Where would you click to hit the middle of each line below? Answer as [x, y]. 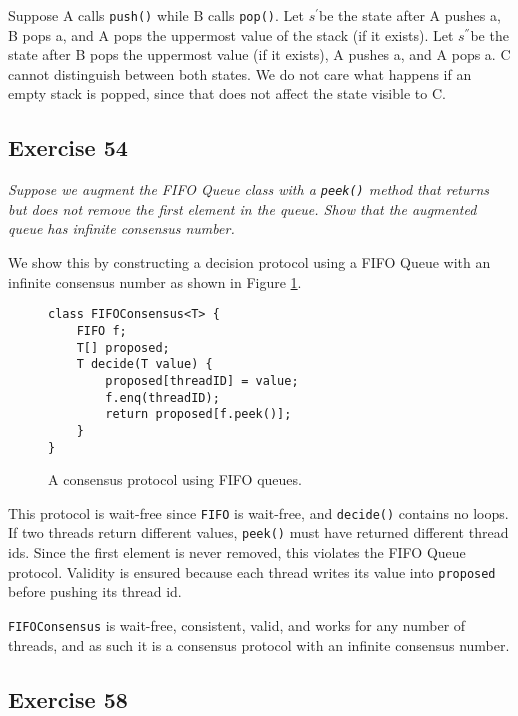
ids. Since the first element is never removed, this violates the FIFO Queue [237, 552]
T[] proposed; [123, 347]
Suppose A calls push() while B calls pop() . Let [156, 15]
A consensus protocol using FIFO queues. [175, 479]
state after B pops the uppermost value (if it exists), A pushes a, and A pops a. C [259, 54]
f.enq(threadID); [162, 397]
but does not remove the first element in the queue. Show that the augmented [242, 208]
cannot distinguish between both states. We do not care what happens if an [240, 73]
